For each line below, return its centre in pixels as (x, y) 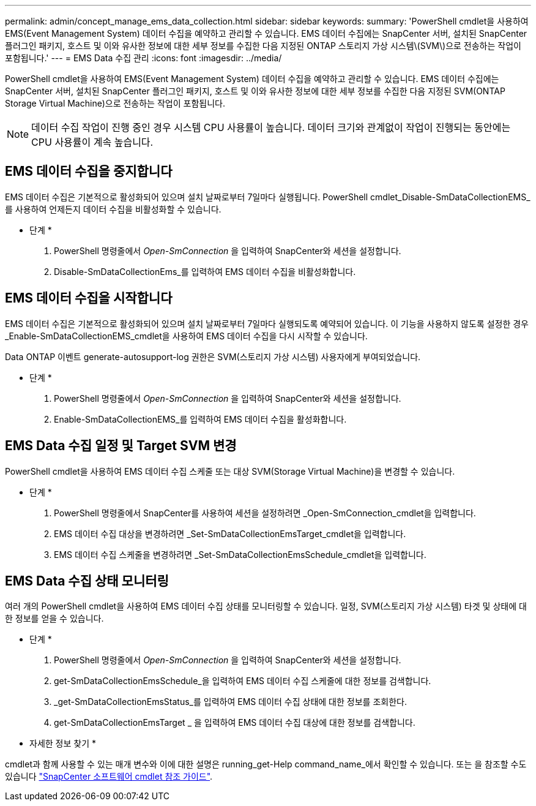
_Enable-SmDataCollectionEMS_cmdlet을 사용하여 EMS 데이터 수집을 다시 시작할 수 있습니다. (186, 336)
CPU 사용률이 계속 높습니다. (92, 142)
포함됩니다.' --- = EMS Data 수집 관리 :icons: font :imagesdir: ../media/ (143, 58)
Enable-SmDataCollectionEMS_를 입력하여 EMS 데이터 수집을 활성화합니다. (200, 419)
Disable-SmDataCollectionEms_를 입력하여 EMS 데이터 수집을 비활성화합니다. (205, 271)
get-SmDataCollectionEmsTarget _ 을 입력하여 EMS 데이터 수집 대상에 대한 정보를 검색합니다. (235, 723)
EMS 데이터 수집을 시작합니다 (89, 298)
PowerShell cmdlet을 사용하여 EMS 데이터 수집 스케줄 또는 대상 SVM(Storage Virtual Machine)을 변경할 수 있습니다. (230, 471)
